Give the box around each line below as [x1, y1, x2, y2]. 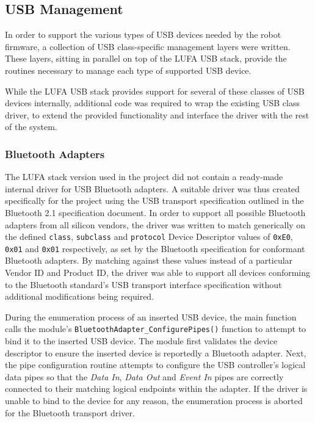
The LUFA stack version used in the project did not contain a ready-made [5, 170, 283, 183]
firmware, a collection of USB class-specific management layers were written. [5, 40, 291, 52]
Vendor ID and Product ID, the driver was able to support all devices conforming [5, 266, 311, 279]
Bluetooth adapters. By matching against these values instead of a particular [5, 254, 293, 267]
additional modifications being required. [5, 290, 154, 303]
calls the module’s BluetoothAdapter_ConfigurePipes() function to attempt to [5, 322, 306, 335]
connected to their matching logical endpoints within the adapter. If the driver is [5, 382, 308, 395]
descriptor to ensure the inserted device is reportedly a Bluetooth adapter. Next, [5, 346, 306, 359]
